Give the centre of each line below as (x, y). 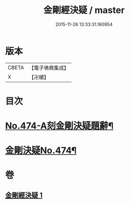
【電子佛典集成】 (49, 68)
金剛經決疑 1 (24, 195)
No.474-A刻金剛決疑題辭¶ (59, 126)
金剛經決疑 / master (84, 10)
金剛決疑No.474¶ (41, 151)
